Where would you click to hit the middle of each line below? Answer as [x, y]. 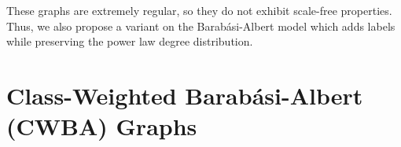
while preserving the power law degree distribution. [130, 41]
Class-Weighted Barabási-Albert [185, 95]
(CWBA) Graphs [102, 126]
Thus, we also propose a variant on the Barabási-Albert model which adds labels [201, 26]
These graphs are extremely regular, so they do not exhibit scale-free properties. [199, 10]
